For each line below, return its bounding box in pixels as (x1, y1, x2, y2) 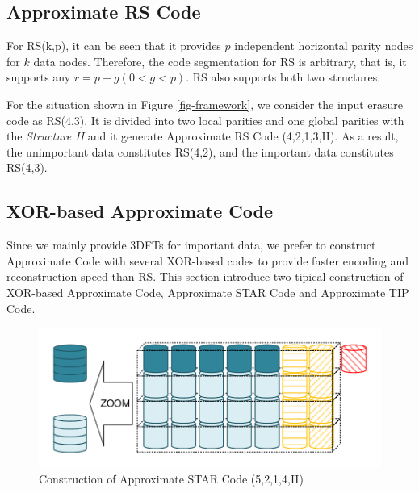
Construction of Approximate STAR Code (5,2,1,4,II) (39, 470, 304, 487)
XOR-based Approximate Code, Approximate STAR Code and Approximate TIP (6, 283, 409, 300)
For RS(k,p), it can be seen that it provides (6, 37, 221, 54)
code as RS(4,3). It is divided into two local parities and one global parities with (6, 111, 404, 128)
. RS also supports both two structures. (186, 69, 381, 86)
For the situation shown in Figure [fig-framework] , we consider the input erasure (6, 95, 404, 112)
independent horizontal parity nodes (234, 37, 413, 54)
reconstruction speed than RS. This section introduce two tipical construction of (6, 268, 404, 285)
